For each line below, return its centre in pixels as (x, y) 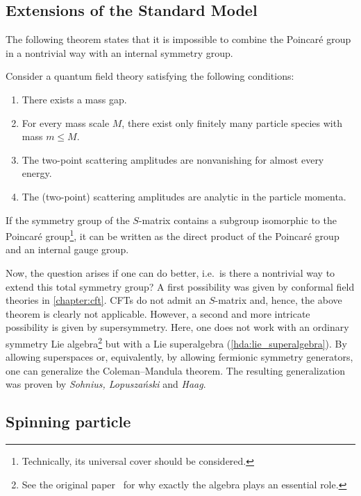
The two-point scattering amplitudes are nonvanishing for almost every (173, 159)
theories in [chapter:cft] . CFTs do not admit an (106, 300)
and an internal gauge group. (67, 249)
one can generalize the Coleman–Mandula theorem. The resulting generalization (176, 370)
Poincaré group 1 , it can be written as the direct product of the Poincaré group (173, 235)
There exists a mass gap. (74, 99)
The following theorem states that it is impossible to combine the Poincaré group (178, 39)
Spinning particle (68, 421)
